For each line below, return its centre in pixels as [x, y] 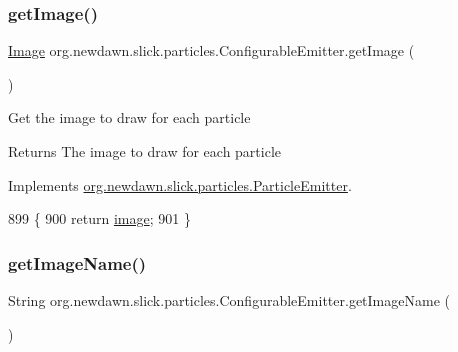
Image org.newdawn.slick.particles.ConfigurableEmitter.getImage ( [211, 50]
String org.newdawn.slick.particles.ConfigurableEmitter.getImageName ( [229, 300]
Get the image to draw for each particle [129, 117]
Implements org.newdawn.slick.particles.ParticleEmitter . [180, 184]
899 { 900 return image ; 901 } [99, 218]
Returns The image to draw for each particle [145, 151]
